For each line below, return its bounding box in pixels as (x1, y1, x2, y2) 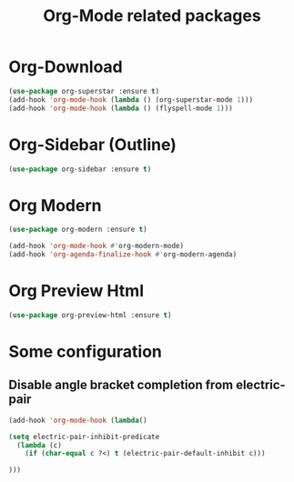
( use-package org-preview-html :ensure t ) (8, 310, 172, 319)
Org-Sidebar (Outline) (8, 134, 177, 155)
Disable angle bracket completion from (8, 377, 234, 393)
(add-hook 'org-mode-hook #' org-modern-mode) (8, 242, 184, 251)
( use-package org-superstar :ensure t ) (8, 86, 160, 95)
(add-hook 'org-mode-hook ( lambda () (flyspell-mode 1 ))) (8, 104, 233, 113)
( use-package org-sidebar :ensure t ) (8, 165, 152, 174)
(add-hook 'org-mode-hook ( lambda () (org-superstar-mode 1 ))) (8, 95, 254, 105)
